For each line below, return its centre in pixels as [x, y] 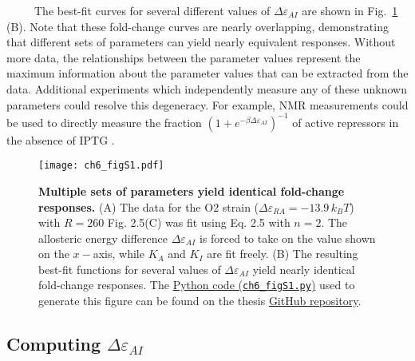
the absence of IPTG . [61, 139]
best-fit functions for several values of [130, 269]
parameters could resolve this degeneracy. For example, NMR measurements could [207, 104]
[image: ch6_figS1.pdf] [101, 166]
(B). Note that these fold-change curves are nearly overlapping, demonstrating [198, 26]
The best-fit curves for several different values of [152, 10]
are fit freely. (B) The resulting [283, 254]
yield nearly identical [304, 269]
